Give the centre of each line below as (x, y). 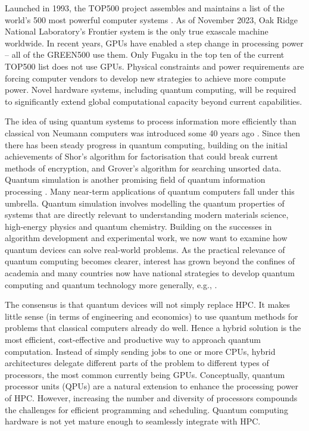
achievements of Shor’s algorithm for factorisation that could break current (142, 156)
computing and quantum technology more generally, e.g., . (111, 284)
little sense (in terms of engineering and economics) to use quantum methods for (152, 316)
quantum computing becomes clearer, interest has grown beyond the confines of (150, 261)
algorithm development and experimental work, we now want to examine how (146, 238)
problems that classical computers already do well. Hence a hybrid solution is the (153, 328)
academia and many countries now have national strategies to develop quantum (150, 273)
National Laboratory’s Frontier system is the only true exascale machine (137, 31)
